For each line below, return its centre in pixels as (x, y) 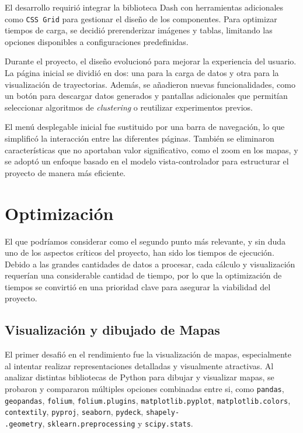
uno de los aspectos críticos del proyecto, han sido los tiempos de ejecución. (140, 252)
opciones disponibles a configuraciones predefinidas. (97, 41)
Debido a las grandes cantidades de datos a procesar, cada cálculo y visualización (150, 264)
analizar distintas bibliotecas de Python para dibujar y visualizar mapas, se (140, 377)
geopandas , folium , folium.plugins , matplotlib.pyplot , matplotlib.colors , (148, 400)
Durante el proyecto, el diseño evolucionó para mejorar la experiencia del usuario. (151, 61)
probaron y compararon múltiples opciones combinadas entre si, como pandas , (144, 389)
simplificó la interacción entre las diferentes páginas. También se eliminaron (140, 138)
